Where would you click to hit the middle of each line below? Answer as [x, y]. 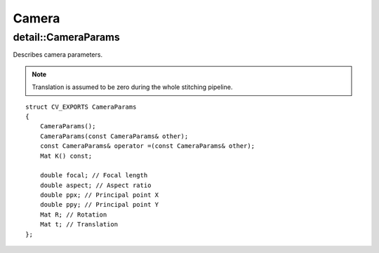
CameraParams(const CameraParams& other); [114, 136]
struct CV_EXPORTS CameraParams [81, 107]
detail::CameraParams [67, 37]
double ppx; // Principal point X [99, 195]
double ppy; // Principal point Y [99, 205]
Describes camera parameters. [58, 55]
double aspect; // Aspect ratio [95, 185]
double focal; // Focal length [94, 176]
